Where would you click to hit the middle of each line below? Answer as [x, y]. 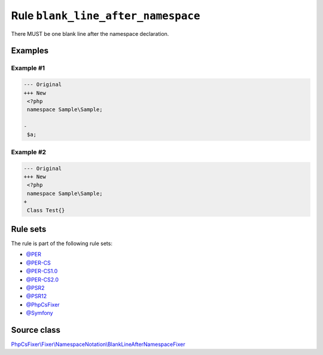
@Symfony [39, 313]
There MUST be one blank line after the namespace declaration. [90, 33]
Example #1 [28, 68]
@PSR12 [36, 296]
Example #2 [29, 152]
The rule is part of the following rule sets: [62, 244]
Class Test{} [46, 210]
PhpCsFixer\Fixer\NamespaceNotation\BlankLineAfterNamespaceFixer [98, 344]
